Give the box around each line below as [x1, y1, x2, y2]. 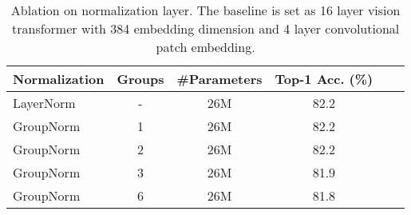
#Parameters [176, 70, 263, 88]
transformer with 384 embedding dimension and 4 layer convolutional [11, 19, 400, 38]
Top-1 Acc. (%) [275, 70, 373, 88]
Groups [117, 70, 164, 88]
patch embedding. [156, 38, 255, 56]
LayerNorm [13, 94, 76, 112]
